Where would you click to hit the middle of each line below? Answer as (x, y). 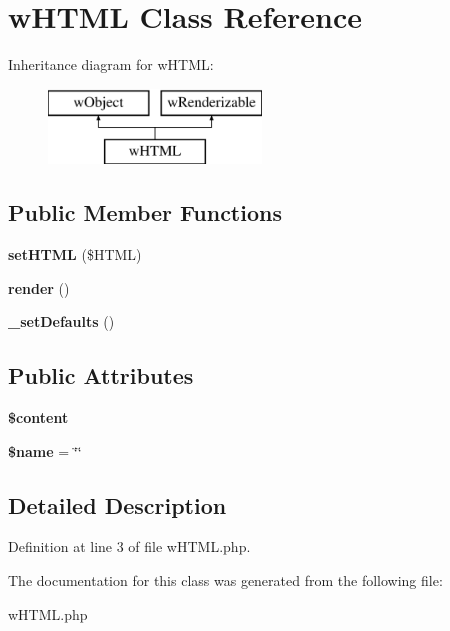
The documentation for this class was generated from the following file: (225, 580)
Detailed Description (117, 504)
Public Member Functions (145, 212)
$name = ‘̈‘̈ (45, 450)
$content (38, 417)
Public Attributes (101, 375)
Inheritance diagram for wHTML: (111, 64)
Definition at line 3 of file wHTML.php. (129, 546)
